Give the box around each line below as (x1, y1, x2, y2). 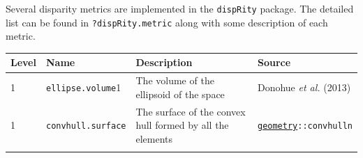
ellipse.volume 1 (45, 80, 121, 95)
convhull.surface (45, 121, 126, 132)
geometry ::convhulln (257, 121, 353, 132)
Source (257, 55, 291, 70)
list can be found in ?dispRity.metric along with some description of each (6, 15, 328, 29)
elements (135, 131, 173, 145)
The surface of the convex (135, 104, 246, 118)
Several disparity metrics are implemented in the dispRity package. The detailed (6, 1, 354, 15)
